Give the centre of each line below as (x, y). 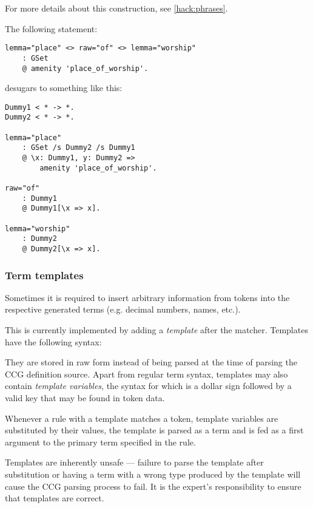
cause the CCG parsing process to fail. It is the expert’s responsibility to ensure (153, 486)
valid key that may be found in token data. (85, 397)
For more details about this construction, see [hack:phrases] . (116, 8)
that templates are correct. (55, 498)
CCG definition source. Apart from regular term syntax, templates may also (146, 374)
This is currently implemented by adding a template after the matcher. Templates (156, 330)
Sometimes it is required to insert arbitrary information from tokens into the (147, 297)
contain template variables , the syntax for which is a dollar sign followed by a (148, 386)
